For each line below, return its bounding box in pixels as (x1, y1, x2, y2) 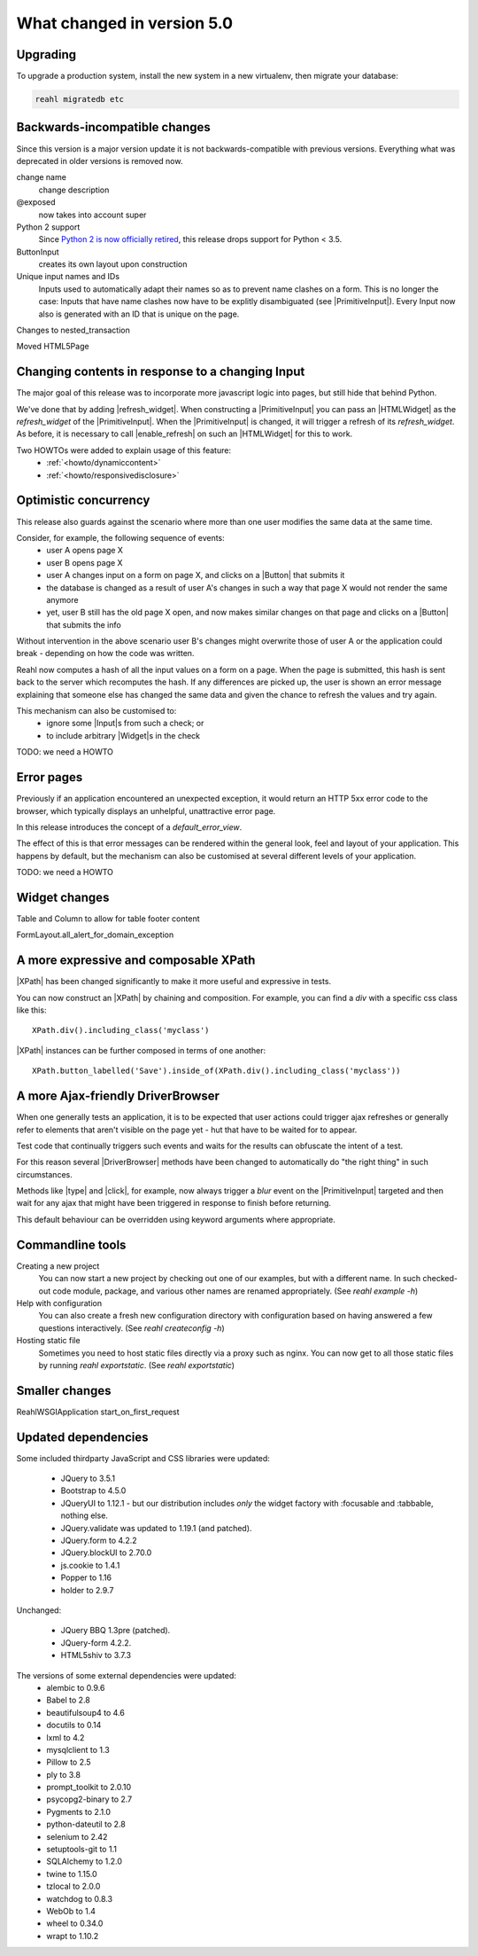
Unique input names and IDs (16, 271, 119, 282)
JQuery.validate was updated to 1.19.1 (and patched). (60, 1522, 252, 1533)
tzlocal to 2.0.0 (46, 1881, 101, 1892)
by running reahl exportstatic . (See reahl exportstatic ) (38, 1359, 235, 1370)
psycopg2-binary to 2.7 (46, 1794, 133, 1804)
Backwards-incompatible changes (16, 120, 212, 135)
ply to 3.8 (46, 1769, 81, 1780)
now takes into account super (38, 209, 147, 220)
